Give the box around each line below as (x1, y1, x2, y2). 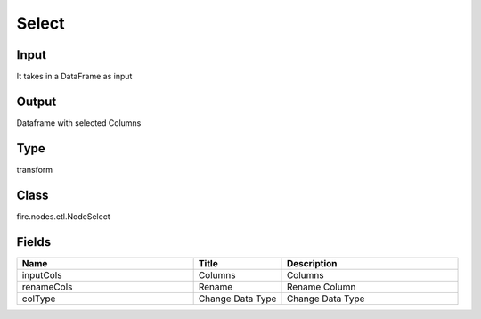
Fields (16, 234, 52, 249)
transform (16, 164, 53, 175)
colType (21, 292, 56, 305)
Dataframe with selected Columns (16, 117, 142, 128)
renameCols (21, 281, 73, 293)
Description (286, 257, 338, 269)
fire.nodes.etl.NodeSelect (16, 210, 110, 222)
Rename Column (286, 281, 356, 293)
